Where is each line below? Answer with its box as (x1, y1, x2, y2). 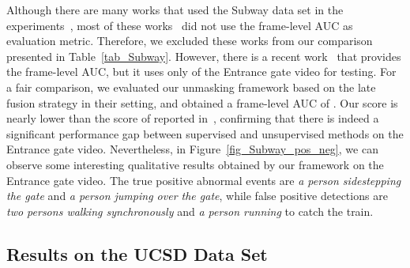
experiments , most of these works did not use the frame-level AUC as (6, 17, 353, 33)
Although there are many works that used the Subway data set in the (6, 2, 344, 17)
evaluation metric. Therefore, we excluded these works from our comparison (6, 32, 373, 49)
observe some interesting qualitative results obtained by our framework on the (6, 156, 384, 172)
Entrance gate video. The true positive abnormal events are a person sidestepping (6, 172, 401, 188)
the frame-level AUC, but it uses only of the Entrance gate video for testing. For (6, 63, 397, 80)
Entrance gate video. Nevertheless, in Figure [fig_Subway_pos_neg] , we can (6, 141, 378, 157)
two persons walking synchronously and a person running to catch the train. (6, 202, 374, 219)
